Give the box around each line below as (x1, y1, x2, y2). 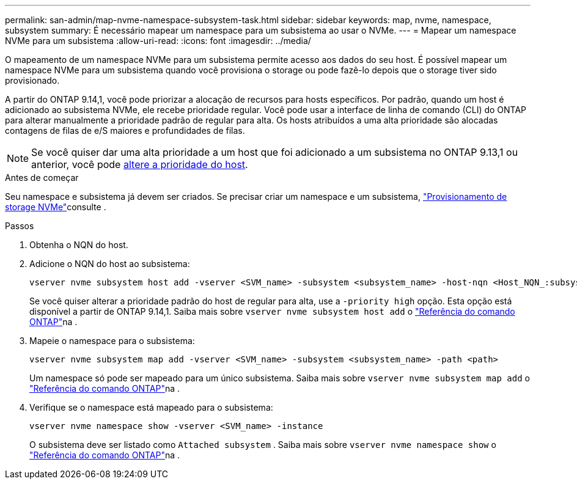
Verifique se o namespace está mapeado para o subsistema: (29, 402, 273, 413)
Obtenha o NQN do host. (29, 240, 128, 250)
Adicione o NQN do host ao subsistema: (29, 258, 190, 269)
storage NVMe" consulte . (5, 202, 106, 212)
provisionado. (5, 75, 60, 86)
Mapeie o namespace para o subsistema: (29, 335, 195, 346)
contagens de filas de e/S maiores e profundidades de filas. (5, 125, 245, 136)
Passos (5, 221, 34, 231)
